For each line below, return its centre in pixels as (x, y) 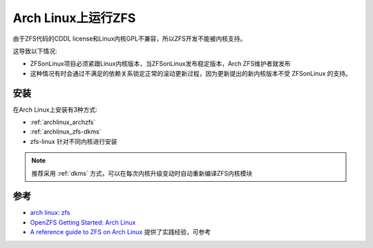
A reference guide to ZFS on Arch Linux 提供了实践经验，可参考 (120, 232)
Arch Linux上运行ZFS (74, 18)
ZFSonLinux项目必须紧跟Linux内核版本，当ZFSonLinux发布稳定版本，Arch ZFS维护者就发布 (160, 64)
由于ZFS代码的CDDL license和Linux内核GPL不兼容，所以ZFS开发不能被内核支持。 (130, 39)
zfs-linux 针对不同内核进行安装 (74, 141)
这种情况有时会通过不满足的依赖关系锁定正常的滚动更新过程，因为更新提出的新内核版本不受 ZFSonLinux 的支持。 (191, 73)
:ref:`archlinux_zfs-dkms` (66, 132)
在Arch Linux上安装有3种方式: (55, 110)
